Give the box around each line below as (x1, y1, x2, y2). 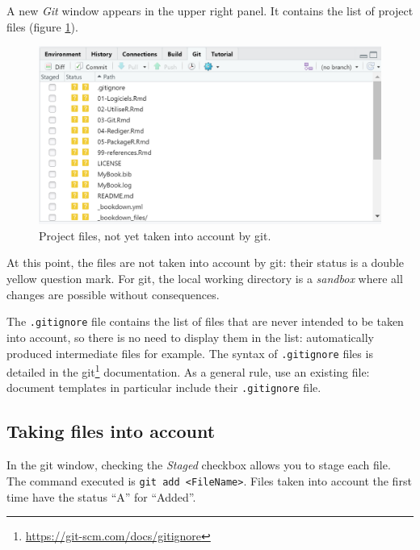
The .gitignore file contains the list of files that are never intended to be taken (6, 313, 404, 330)
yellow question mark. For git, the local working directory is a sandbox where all (6, 270, 403, 287)
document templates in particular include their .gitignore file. (6, 379, 321, 396)
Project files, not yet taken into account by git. (39, 227, 271, 244)
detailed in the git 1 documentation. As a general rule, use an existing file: (6, 361, 370, 380)
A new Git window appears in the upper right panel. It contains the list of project (6, 2, 414, 19)
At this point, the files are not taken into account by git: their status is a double (6, 254, 405, 271)
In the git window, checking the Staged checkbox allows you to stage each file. (6, 456, 391, 473)
